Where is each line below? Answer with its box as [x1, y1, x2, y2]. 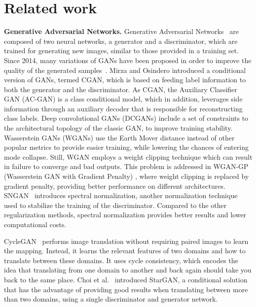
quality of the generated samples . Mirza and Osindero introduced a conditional [4, 65, 246, 75]
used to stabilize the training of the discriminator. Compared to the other [4, 200, 227, 210]
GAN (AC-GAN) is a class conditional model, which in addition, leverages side [4, 94, 243, 104]
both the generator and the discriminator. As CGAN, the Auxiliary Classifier [4, 84, 237, 94]
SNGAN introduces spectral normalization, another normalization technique [4, 190, 238, 201]
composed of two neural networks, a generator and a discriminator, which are [4, 35, 238, 46]
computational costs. [4, 219, 67, 229]
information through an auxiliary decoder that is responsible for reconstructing [4, 103, 243, 113]
